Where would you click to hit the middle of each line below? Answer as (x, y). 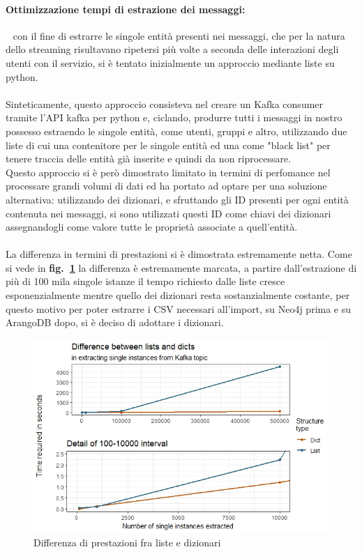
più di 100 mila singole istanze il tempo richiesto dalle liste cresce (145, 281)
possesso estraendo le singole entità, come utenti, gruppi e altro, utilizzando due (176, 131)
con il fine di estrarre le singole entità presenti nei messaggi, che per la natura (179, 35)
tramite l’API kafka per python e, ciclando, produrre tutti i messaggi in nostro (174, 117)
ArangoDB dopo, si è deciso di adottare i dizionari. (115, 322)
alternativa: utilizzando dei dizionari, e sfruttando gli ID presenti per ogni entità (177, 199)
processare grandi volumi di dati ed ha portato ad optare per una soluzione (166, 186)
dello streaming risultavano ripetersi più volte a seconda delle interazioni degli (172, 49)
